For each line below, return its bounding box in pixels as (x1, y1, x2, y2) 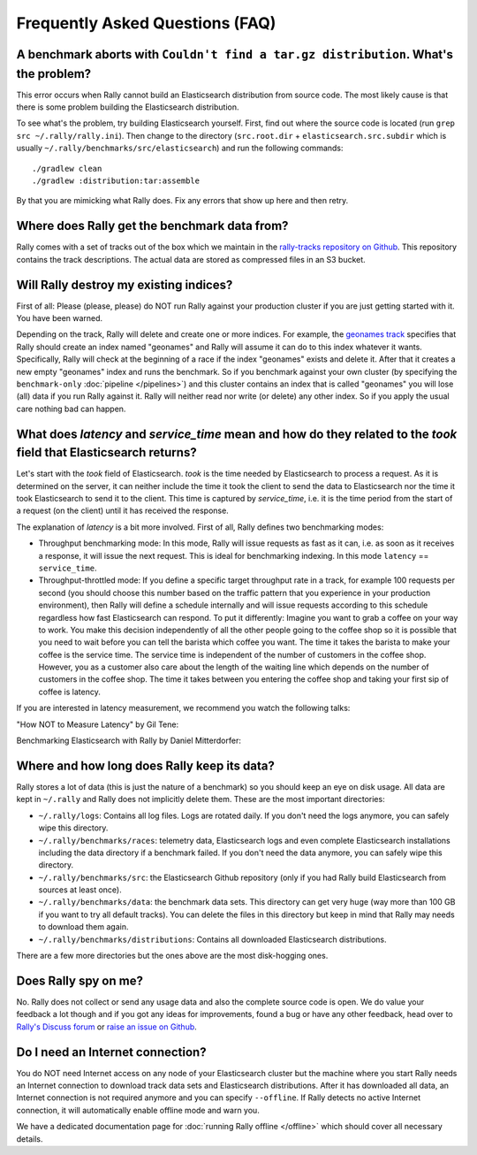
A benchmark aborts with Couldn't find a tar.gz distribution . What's (16, 47, 454, 62)
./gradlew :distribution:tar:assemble (32, 176, 201, 186)
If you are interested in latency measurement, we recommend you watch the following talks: (16, 703, 351, 714)
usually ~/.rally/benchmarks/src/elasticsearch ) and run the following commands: (16, 142, 344, 154)
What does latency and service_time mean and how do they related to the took (16, 426, 458, 441)
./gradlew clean (32, 164, 102, 173)
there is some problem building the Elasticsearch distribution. (16, 102, 239, 112)
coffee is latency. (38, 686, 101, 697)
